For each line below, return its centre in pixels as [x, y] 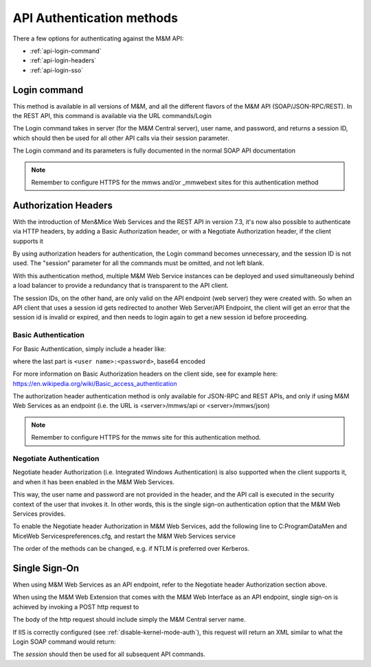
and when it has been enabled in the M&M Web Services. [94, 482]
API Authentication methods [95, 18]
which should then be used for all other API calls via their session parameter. [121, 138]
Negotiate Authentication [56, 459]
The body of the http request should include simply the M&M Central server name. [129, 620]
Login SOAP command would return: [64, 642]
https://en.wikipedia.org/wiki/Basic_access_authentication [95, 383]
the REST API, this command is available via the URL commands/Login [112, 116]
